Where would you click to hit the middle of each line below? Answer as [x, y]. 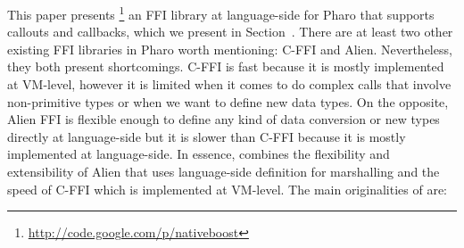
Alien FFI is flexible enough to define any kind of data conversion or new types [224, 119]
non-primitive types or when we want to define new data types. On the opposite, [228, 101]
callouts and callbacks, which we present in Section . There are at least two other [230, 32]
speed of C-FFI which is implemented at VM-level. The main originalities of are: [227, 189]
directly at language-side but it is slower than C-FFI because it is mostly [207, 136]
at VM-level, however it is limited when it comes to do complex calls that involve [229, 84]
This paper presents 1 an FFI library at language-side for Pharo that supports [221, 13]
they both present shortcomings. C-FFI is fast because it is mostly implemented [226, 66]
